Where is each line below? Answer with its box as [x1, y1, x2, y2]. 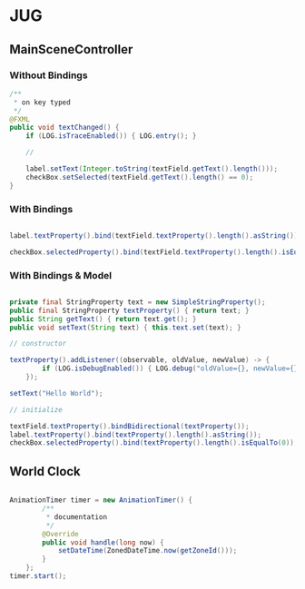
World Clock [9, 464, 82, 479]
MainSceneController [9, 42, 133, 57]
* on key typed [13, 97, 71, 107]
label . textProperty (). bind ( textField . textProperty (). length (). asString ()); [9, 231, 302, 241]
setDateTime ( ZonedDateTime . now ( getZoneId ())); [57, 546, 238, 555]
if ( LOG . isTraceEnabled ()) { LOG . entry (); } [25, 132, 197, 141]
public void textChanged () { [9, 123, 120, 133]
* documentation [45, 512, 107, 522]
